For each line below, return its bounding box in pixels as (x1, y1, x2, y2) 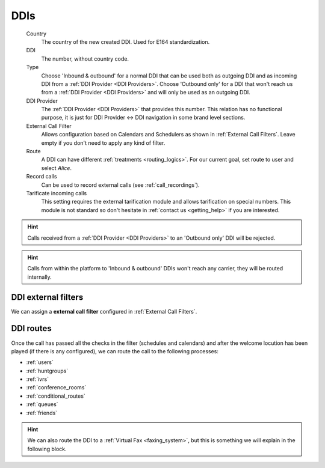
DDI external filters (11, 292, 84, 302)
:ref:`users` (26, 359, 54, 366)
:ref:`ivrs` (26, 375, 49, 383)
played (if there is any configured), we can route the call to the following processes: (11, 347, 219, 354)
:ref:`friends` (26, 409, 57, 416)
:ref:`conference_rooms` (26, 384, 87, 391)
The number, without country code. (41, 55, 129, 62)
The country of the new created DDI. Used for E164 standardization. (41, 38, 210, 45)
